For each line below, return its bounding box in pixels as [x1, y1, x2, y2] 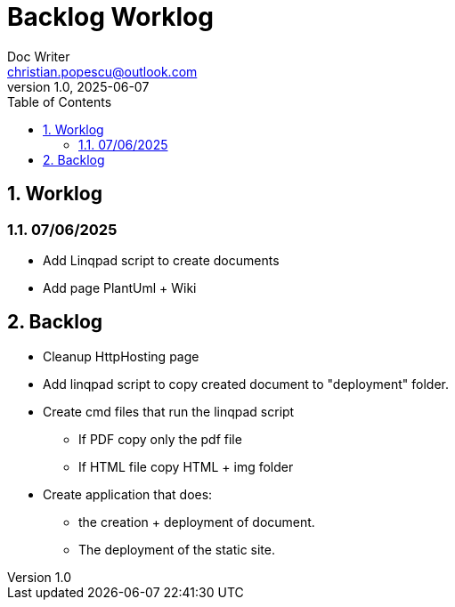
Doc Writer [7, 48, 70, 64]
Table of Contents [7, 93, 112, 109]
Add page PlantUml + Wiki [43, 279, 197, 295]
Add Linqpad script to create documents [43, 252, 280, 268]
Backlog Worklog [7, 2, 214, 32]
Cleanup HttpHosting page [43, 348, 199, 364]
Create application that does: [43, 486, 213, 502]
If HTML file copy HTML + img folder [78, 458, 294, 474]
